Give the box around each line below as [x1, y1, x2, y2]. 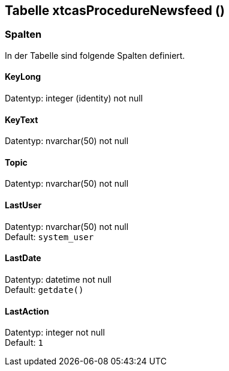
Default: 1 [5, 337, 43, 348]
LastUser [5, 200, 42, 211]
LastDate [5, 253, 41, 264]
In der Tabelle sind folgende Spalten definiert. [5, 50, 185, 61]
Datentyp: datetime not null [5, 274, 112, 285]
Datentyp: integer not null [5, 327, 105, 338]
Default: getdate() [5, 284, 84, 295]
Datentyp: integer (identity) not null [5, 93, 143, 104]
